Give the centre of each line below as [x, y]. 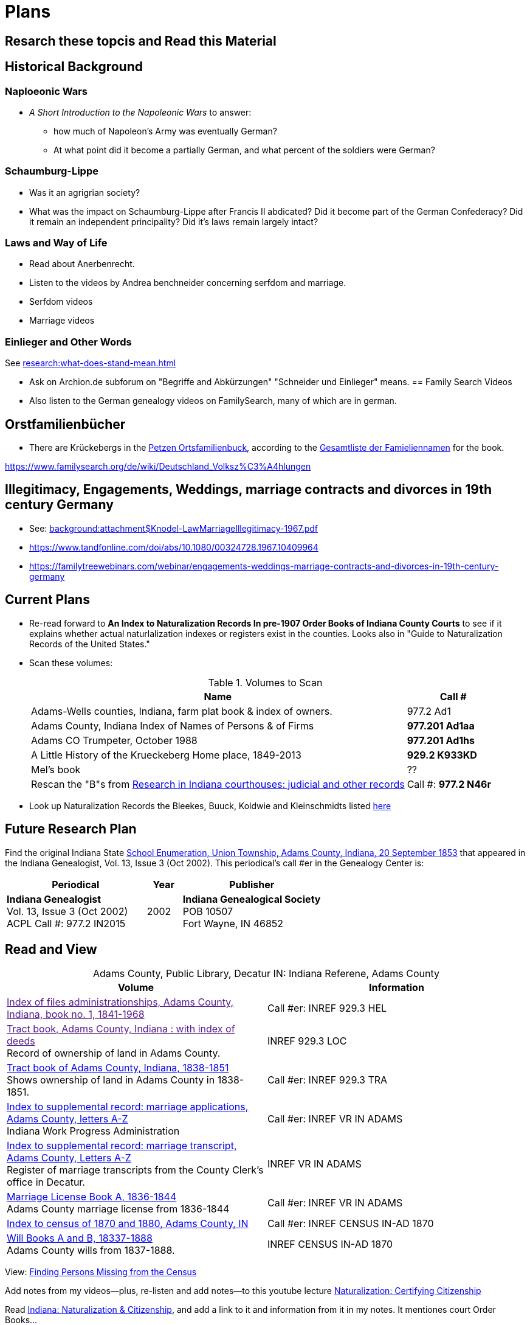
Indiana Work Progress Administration [93, 1131]
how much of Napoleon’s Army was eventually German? [165, 131]
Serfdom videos [61, 302]
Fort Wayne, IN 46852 [233, 923]
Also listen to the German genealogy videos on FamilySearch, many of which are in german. [213, 401]
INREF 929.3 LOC [307, 1041]
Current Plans [47, 600]
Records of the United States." [90, 644]
